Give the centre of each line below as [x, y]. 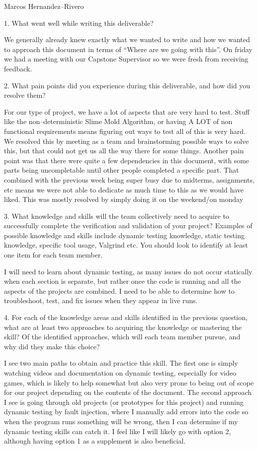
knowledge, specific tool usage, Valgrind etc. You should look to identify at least [126, 245]
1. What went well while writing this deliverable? [79, 23]
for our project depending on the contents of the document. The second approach [128, 392]
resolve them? [25, 95]
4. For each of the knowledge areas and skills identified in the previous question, [126, 317]
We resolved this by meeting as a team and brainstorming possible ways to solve [127, 141]
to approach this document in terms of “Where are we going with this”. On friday [128, 49]
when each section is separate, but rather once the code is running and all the [123, 281]
